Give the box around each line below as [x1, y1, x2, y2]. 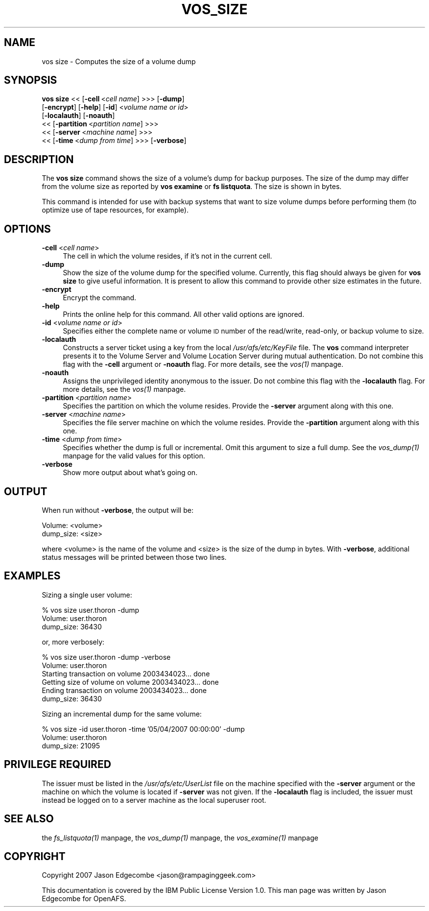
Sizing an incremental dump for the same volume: [42, 709, 202, 718]
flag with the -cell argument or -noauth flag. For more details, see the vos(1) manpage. [63, 360, 343, 369]
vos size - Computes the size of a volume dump [42, 57, 196, 66]
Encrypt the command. [63, 293, 137, 302]
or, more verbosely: [42, 637, 105, 646]
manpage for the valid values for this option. [63, 452, 205, 460]
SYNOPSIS [4, 74, 57, 87]
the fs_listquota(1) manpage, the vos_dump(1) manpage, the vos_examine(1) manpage [42, 833, 318, 842]
